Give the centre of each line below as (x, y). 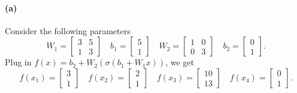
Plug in (18, 62)
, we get (180, 62)
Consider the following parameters (68, 30)
